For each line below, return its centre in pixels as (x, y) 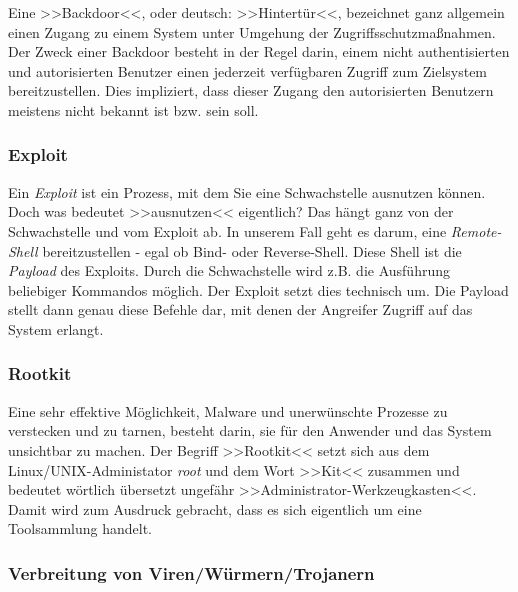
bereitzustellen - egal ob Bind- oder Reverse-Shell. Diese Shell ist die (252, 250)
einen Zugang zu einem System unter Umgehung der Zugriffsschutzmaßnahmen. (252, 31)
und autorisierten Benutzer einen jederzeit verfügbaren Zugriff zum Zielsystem (248, 70)
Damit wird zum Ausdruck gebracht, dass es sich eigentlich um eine (215, 508)
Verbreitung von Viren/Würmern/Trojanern (191, 572)
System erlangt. (56, 328)
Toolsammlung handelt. (80, 528)
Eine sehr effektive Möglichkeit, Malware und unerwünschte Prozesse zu (228, 410)
